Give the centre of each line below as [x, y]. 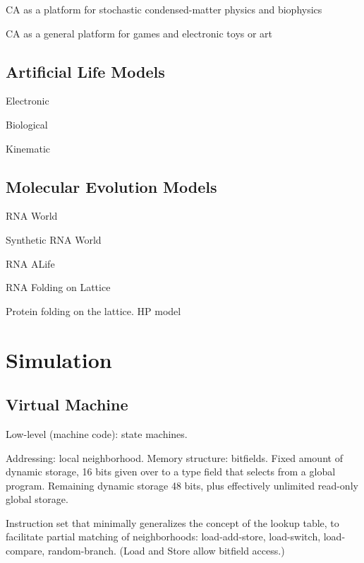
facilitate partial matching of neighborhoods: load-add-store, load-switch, [163, 537]
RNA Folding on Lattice [58, 287]
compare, [25, 551]
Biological [27, 124]
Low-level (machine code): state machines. [97, 433]
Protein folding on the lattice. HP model [93, 310]
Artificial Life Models [85, 71]
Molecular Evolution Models [111, 186]
